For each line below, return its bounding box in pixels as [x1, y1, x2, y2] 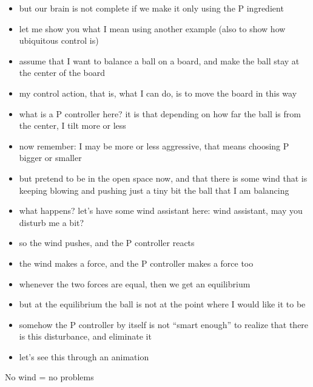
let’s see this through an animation [19, 350, 149, 363]
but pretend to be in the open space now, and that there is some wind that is [19, 171, 308, 184]
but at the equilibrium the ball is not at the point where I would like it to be [19, 298, 306, 310]
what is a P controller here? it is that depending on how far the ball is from [19, 107, 301, 120]
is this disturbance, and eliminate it [19, 330, 152, 343]
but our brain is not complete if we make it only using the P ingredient [19, 2, 284, 14]
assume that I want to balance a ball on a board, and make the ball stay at [19, 54, 300, 67]
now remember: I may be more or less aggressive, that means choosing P [19, 139, 289, 152]
